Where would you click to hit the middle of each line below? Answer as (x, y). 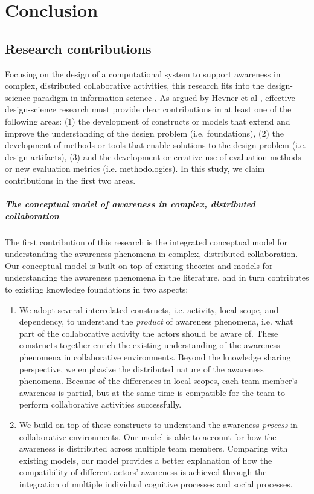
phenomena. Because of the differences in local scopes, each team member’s (158, 381)
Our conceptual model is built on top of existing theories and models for (139, 265)
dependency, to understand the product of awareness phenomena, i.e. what (156, 321)
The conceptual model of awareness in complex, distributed (130, 204)
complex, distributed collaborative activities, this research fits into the (135, 86)
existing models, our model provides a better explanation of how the (146, 460)
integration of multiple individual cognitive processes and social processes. (156, 483)
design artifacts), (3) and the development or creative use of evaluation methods (153, 156)
